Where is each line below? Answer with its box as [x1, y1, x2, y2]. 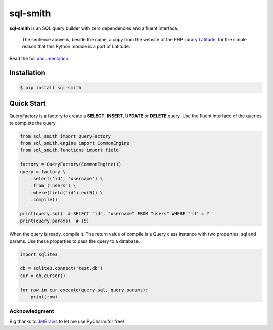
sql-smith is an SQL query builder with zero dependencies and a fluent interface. [9, 25, 179, 31]
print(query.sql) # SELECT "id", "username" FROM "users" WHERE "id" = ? [20, 211, 210, 216]
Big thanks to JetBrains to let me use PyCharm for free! [9, 318, 124, 324]
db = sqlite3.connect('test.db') [20, 265, 103, 271]
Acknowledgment [9, 308, 54, 315]
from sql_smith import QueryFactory [20, 133, 111, 139]
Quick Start [9, 99, 46, 108]
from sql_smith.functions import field [20, 147, 119, 153]
